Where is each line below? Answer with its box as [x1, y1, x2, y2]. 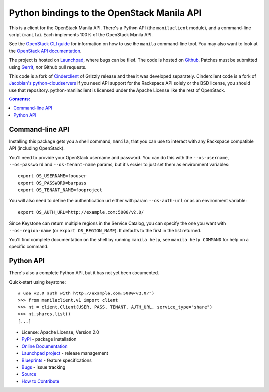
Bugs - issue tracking [21, 364, 66, 370]
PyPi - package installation [21, 336, 77, 342]
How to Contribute [21, 378, 60, 384]
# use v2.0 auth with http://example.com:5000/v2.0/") [18, 291, 155, 296]
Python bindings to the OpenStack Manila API [9, 7, 202, 18]
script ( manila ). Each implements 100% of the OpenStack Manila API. [9, 31, 153, 37]
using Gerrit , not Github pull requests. [9, 64, 87, 70]
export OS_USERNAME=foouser [18, 173, 87, 179]
